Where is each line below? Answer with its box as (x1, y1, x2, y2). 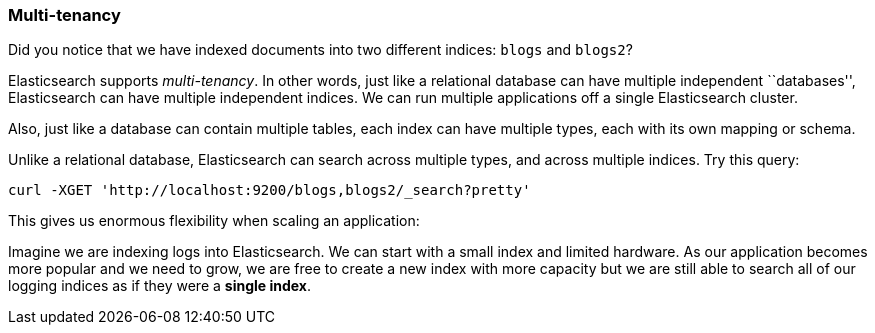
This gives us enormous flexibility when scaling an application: (8, 212, 420, 230)
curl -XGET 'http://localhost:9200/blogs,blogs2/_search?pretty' (8, 182, 531, 199)
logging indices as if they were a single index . (8, 277, 312, 295)
